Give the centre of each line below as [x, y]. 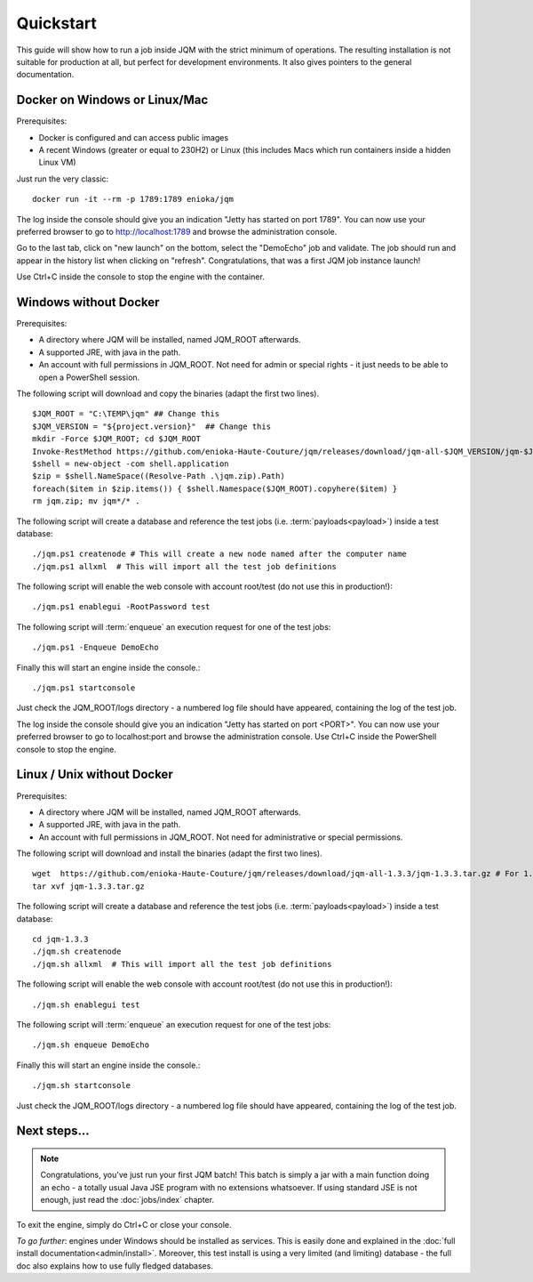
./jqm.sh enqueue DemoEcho [91, 1045]
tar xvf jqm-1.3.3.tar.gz [89, 886]
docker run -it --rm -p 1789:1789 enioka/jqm [133, 199]
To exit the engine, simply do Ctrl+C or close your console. [124, 1224]
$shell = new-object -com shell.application [131, 464]
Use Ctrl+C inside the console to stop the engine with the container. [141, 277]
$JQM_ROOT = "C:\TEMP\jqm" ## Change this [126, 414]
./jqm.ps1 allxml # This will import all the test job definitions [184, 566]
